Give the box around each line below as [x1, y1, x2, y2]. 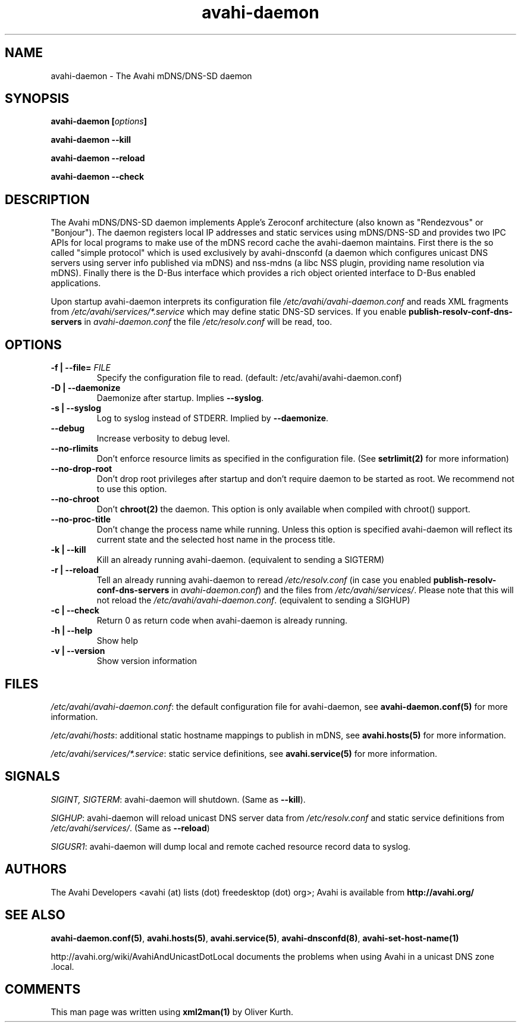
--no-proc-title [51, 514, 111, 525]
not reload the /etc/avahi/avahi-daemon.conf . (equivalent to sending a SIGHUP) [96, 595, 410, 606]
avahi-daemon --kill [51, 134, 131, 145]
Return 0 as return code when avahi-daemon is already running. [96, 615, 348, 626]
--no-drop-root [51, 464, 112, 474]
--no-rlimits [51, 443, 99, 454]
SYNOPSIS [5, 91, 70, 107]
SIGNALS [5, 769, 60, 784]
